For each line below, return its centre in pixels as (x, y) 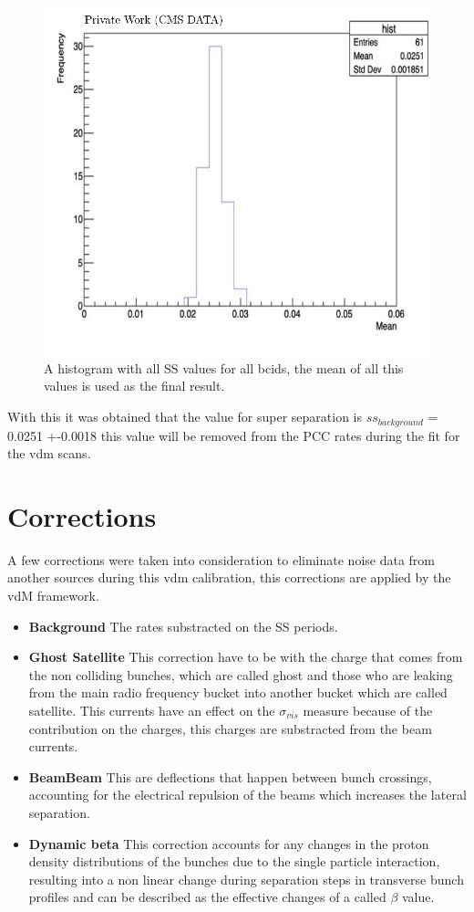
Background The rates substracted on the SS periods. (183, 626)
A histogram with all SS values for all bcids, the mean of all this (224, 367)
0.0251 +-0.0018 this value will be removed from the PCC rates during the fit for (234, 435)
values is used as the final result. (134, 386)
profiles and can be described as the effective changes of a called (207, 897)
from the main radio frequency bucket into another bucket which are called (238, 692)
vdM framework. (53, 596)
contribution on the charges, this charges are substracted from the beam (230, 728)
